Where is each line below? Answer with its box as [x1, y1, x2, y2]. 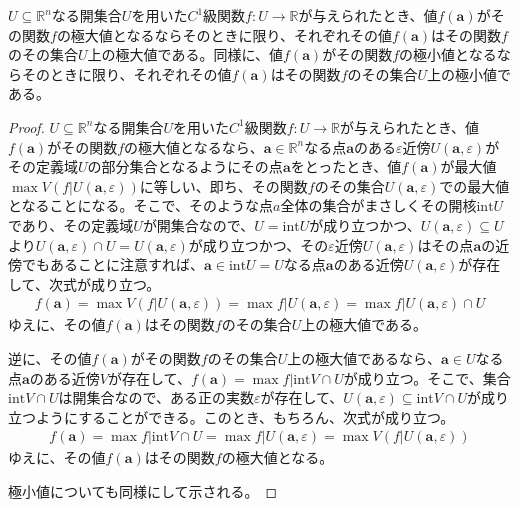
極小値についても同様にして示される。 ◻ [8, 480, 278, 501]
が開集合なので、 [142, 214, 255, 235]
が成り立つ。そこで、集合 [343, 367, 511, 388]
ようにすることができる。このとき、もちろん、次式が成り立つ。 [35, 406, 455, 427]
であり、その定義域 [8, 214, 134, 235]
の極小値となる [399, 44, 497, 65]
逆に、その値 [8, 347, 92, 368]
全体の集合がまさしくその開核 [280, 195, 477, 216]
